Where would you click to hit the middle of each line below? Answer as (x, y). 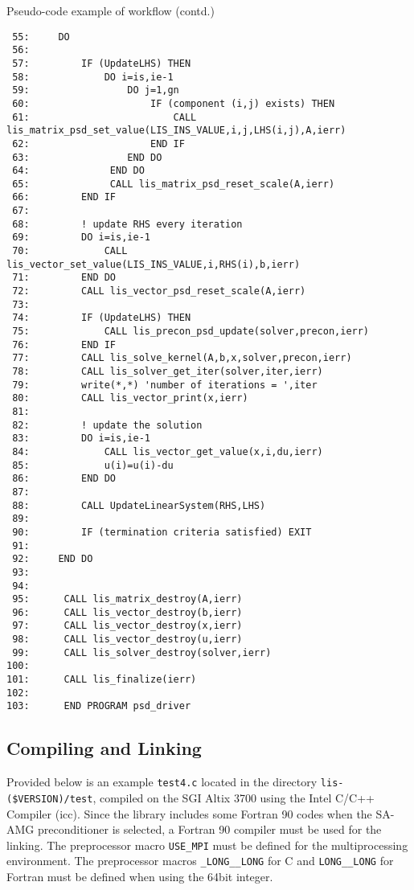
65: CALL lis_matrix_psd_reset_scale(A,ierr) (174, 184)
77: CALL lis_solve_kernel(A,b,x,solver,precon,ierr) (182, 358)
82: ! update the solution (107, 425)
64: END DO (78, 171)
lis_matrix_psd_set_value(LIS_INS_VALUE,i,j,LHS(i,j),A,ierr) (176, 131)
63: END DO (87, 157)
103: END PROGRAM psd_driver (99, 706)
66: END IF (64, 197)
